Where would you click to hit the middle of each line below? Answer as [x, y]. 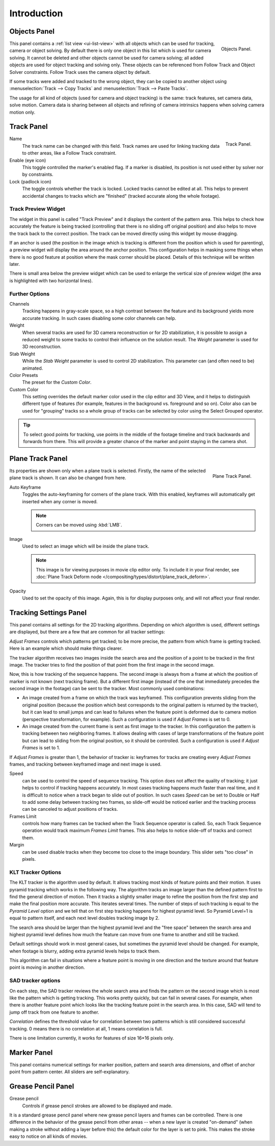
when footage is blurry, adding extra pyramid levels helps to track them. [85, 951]
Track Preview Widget [37, 209]
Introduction [36, 13]
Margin [17, 845]
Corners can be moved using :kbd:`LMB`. [79, 525]
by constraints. [38, 174]
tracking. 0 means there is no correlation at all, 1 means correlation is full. [86, 1028]
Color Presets [24, 375]
